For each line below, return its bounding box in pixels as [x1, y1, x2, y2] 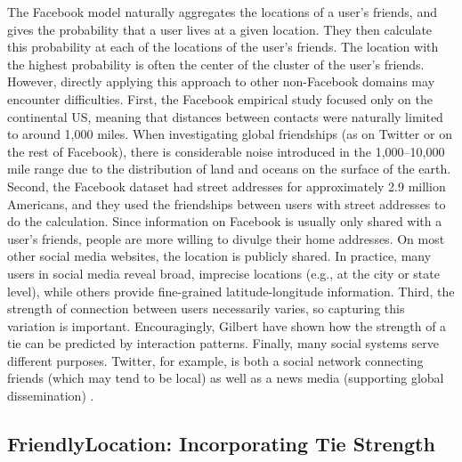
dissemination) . [7, 386, 94, 405]
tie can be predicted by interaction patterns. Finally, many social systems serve [7, 334, 439, 353]
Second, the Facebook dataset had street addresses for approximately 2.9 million [7, 176, 446, 195]
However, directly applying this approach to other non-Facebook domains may [7, 72, 435, 91]
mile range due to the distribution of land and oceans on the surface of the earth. [7, 159, 451, 178]
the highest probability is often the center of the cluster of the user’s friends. [7, 54, 425, 73]
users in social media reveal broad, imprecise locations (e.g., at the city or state [7, 263, 440, 282]
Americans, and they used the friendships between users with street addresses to [7, 194, 446, 213]
